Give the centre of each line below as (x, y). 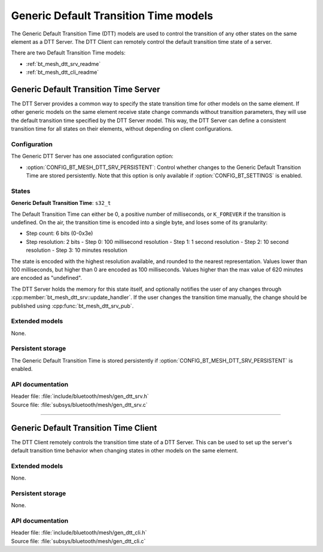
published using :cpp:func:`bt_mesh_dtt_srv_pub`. (72, 306)
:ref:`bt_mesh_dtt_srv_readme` (63, 64)
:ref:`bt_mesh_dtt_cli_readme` (63, 73)
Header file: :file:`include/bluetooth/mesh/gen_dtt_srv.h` (80, 396)
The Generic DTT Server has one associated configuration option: (92, 156)
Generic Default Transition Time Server (86, 89)
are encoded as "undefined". (47, 278)
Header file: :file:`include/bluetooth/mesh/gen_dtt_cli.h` (79, 533)
